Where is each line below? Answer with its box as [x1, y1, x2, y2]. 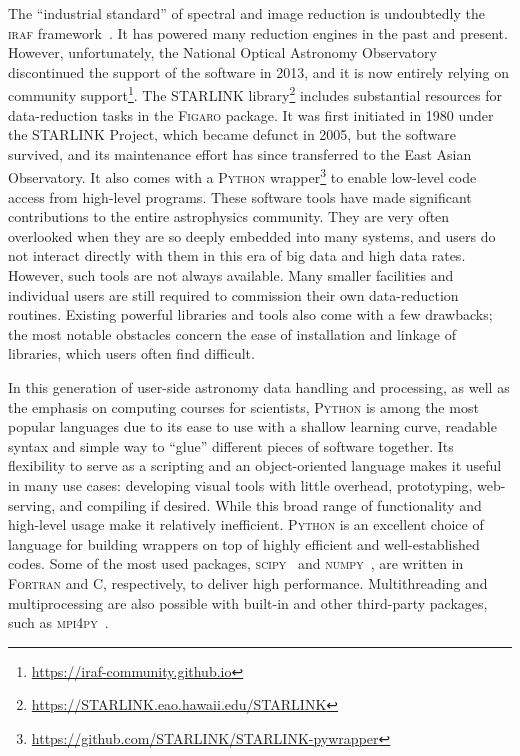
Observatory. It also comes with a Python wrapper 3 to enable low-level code [8, 164, 477, 188]
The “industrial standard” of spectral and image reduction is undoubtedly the [8, 3, 485, 23]
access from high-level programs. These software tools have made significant [8, 186, 472, 207]
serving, [8, 494, 56, 515]
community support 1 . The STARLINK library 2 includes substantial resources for [8, 82, 502, 106]
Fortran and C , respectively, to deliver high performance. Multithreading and [8, 572, 488, 593]
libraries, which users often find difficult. [8, 343, 255, 364]
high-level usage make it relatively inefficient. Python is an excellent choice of [8, 514, 484, 535]
